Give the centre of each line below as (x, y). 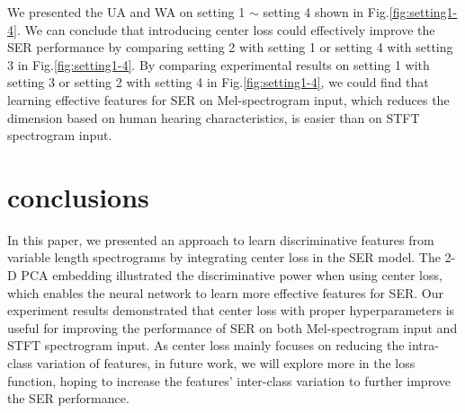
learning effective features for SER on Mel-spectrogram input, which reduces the (228, 99)
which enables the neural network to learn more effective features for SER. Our (225, 292)
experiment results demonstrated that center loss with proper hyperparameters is (231, 310)
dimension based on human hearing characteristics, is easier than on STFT (214, 117)
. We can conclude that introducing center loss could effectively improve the (226, 29)
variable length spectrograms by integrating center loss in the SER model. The (224, 257)
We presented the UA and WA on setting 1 (126, 12)
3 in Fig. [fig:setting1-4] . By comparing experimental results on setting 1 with (219, 64)
